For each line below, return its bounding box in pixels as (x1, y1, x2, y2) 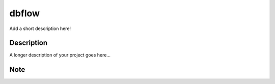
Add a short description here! (9, 25, 71, 32)
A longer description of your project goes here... (9, 52, 111, 58)
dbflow (9, 8, 40, 19)
